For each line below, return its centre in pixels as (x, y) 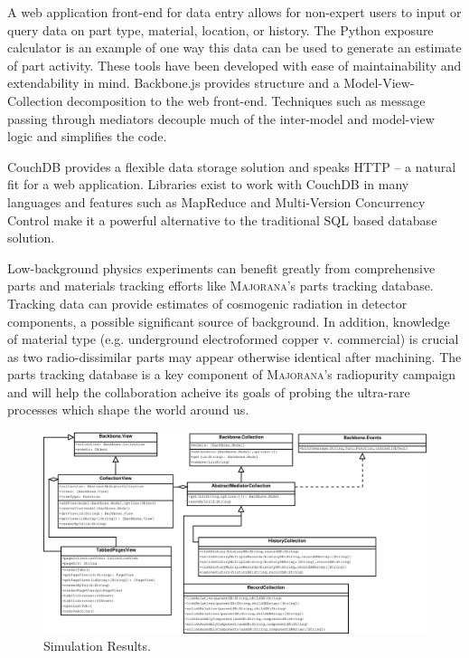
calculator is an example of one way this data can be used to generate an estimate (234, 48)
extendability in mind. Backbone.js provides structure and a (174, 83)
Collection (35, 100)
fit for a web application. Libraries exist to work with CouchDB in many (208, 184)
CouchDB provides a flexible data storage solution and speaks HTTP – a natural (232, 166)
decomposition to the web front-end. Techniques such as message (246, 100)
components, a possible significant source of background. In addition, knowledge (229, 321)
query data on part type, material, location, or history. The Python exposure (220, 29)
